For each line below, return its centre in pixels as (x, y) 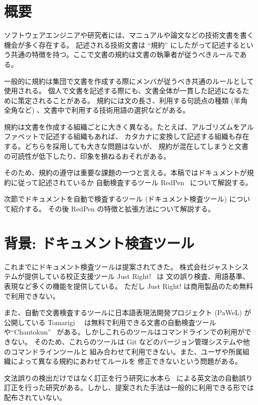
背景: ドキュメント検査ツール (99, 242)
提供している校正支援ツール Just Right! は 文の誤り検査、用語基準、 (137, 276)
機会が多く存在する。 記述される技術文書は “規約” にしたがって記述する (122, 44)
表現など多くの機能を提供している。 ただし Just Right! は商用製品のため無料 (129, 286)
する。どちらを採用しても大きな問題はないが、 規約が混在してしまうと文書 (126, 146)
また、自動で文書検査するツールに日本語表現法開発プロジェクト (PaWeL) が (128, 312)
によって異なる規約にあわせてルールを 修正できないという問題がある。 (126, 361)
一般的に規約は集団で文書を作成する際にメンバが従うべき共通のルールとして (129, 81)
